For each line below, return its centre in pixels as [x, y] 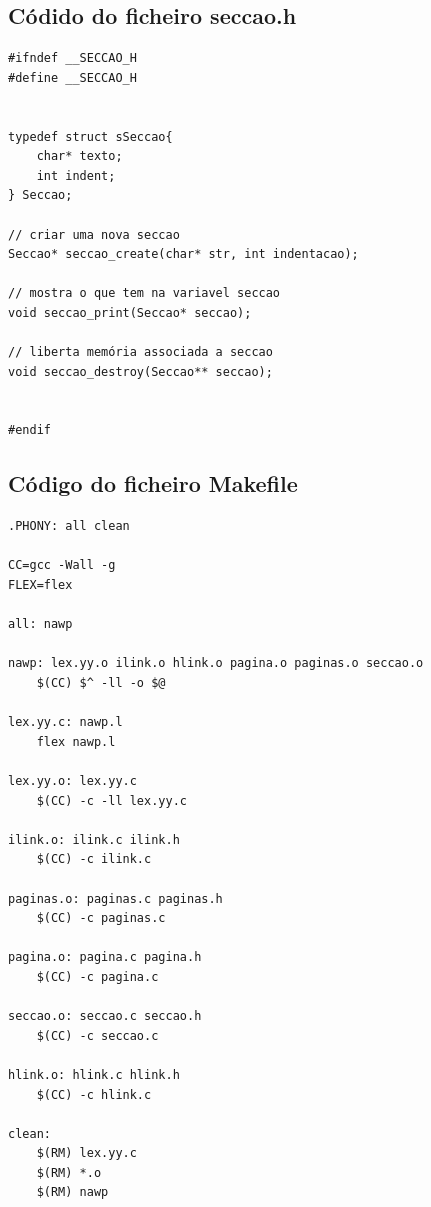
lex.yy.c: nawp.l [65, 722]
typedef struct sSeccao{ [90, 136]
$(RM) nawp [72, 1192]
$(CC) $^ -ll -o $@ [101, 683]
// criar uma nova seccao [94, 234]
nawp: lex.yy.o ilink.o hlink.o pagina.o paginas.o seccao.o [216, 663]
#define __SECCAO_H [72, 77]
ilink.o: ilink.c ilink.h [94, 839]
